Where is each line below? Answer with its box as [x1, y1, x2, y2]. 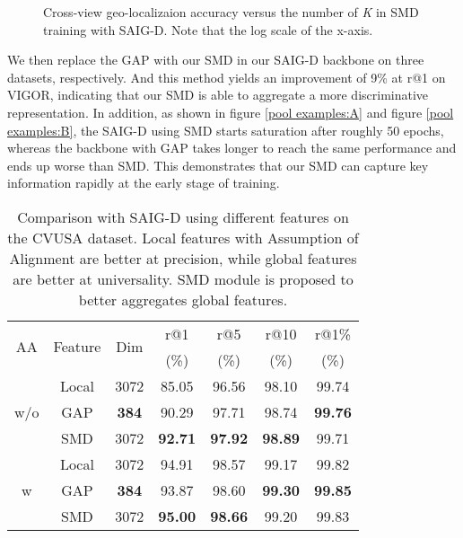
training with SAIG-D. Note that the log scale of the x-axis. [43, 20, 373, 39]
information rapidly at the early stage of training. [7, 173, 280, 192]
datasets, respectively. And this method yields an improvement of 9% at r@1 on [7, 67, 446, 86]
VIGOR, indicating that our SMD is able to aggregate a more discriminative [7, 85, 429, 104]
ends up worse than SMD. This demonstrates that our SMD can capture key [7, 155, 429, 174]
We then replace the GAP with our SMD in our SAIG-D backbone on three [7, 50, 424, 69]
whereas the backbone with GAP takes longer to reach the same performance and [7, 138, 457, 157]
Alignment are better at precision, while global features [9, 247, 357, 269]
